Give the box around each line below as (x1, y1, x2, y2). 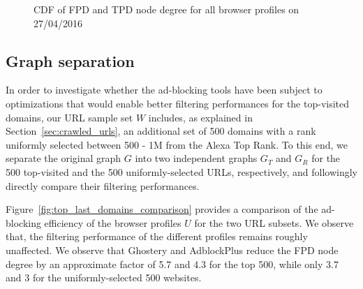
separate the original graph (6, 151, 121, 165)
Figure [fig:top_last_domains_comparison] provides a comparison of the (6, 202, 318, 216)
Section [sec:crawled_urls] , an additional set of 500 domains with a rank (6, 124, 316, 138)
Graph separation (6, 50, 135, 71)
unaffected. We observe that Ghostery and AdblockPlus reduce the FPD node (6, 242, 339, 257)
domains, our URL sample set (6, 110, 133, 124)
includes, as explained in (148, 110, 253, 124)
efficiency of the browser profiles (44, 215, 181, 230)
